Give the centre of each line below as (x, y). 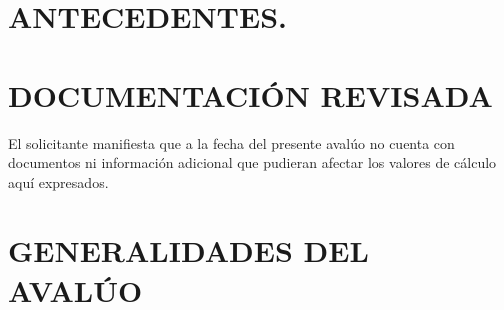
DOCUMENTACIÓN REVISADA (250, 94)
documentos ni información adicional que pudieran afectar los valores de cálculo (252, 162)
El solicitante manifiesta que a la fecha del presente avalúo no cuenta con (231, 142)
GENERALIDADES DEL (188, 250)
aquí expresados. (58, 181)
